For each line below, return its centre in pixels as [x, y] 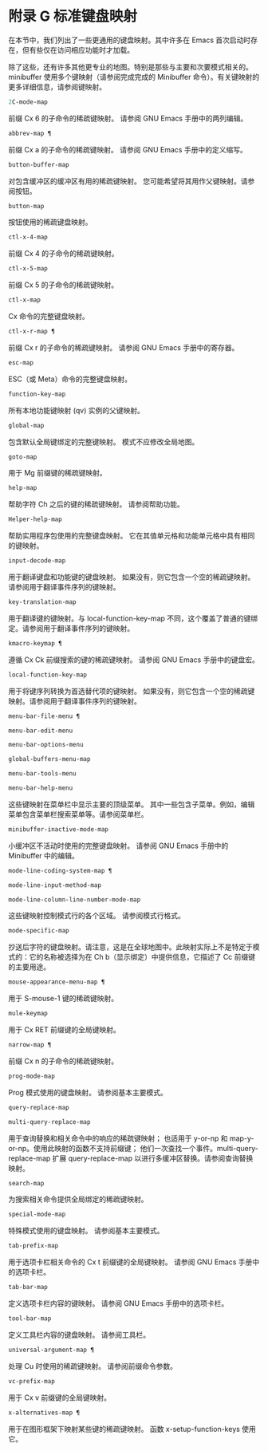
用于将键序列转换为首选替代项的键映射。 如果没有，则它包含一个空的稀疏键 [132, 691]
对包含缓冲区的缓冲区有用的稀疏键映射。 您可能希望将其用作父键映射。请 [128, 181]
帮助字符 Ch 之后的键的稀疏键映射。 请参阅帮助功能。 [97, 504]
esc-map [21, 363]
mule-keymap [28, 1014]
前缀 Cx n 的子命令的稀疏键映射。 [63, 1061]
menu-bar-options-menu [46, 745]
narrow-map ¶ [30, 1045]
